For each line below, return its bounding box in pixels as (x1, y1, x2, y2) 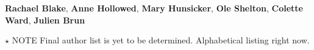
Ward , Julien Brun (5, 13, 85, 26)
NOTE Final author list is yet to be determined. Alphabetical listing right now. (12, 34, 310, 46)
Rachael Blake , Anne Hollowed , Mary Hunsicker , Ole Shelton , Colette (5, 2, 303, 14)
